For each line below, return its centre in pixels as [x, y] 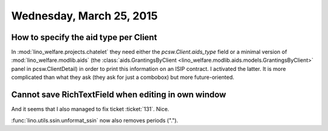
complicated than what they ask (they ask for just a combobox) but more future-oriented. [123, 77]
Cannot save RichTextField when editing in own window [119, 95]
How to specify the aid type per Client [84, 37]
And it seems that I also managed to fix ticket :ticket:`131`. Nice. [90, 109]
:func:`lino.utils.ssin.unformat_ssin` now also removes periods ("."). [95, 120]
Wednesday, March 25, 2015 [84, 16]
